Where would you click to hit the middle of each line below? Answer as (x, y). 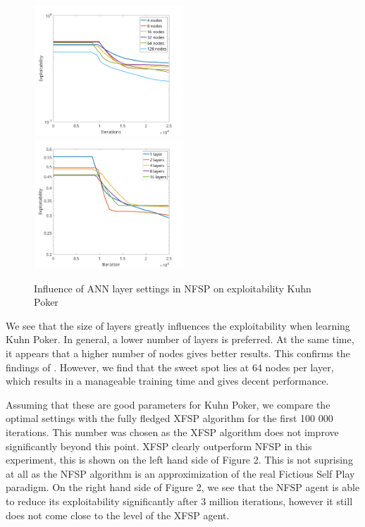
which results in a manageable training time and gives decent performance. (167, 381)
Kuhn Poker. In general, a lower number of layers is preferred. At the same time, (180, 339)
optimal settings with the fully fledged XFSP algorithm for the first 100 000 (169, 418)
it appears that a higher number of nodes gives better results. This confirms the (178, 353)
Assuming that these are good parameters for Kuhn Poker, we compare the (168, 404)
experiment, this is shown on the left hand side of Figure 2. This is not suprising (179, 460)
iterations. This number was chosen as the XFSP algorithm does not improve (172, 432)
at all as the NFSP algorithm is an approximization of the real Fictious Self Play (180, 473)
